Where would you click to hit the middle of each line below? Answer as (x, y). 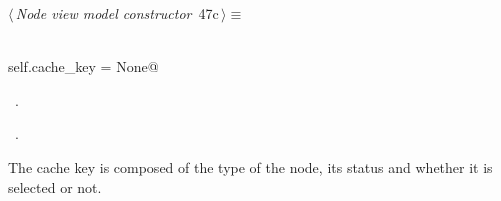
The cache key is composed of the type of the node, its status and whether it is (250, 166)
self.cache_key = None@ (83, 66)
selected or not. (55, 186)
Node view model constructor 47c (117, 13)
